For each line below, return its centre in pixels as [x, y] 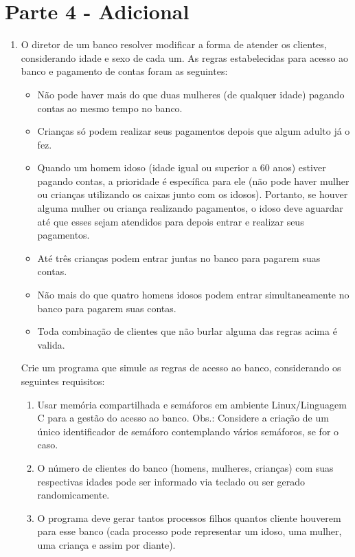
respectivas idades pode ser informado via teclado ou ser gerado [171, 481]
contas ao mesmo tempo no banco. [110, 108]
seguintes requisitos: [63, 381]
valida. [51, 344]
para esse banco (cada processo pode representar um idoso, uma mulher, [190, 531]
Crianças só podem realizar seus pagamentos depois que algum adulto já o [194, 131]
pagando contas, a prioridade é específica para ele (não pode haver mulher [193, 181]
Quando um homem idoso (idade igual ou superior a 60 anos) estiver [182, 167]
